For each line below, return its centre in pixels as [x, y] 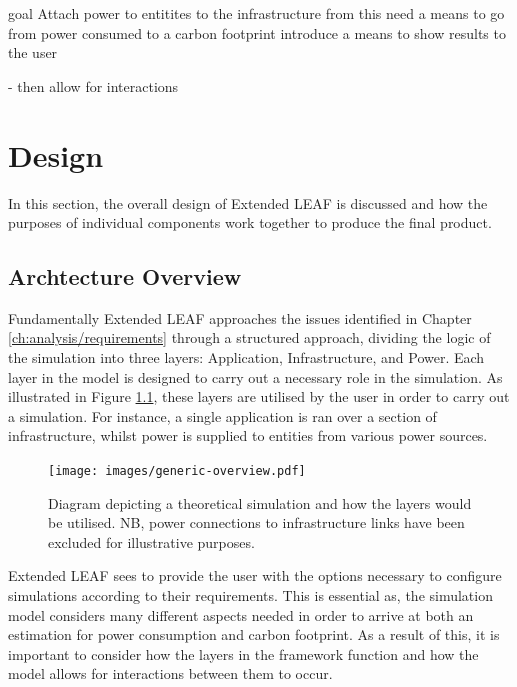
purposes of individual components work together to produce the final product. [250, 222]
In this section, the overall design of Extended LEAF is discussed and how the [248, 202]
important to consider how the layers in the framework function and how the [243, 653]
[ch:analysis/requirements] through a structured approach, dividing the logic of [249, 337]
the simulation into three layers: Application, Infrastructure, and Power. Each [246, 357]
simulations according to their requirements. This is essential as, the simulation [250, 595]
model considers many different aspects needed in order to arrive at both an [241, 614]
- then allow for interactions [93, 85]
